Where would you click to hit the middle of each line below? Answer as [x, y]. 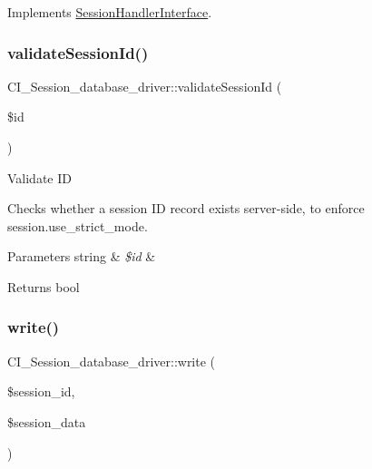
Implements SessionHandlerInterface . [110, 12]
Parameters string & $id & [82, 256]
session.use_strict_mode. [78, 225]
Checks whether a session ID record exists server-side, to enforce [186, 208]
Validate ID [39, 177]
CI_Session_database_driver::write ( [112, 361]
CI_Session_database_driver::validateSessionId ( [145, 86]
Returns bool [44, 286]
